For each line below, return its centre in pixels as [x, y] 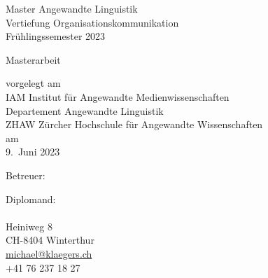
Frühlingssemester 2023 [56, 36]
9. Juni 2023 [33, 152]
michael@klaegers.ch [49, 253]
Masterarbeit [33, 59]
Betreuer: [26, 175]
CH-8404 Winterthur [50, 240]
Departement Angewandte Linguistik [85, 110]
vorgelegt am [33, 83]
